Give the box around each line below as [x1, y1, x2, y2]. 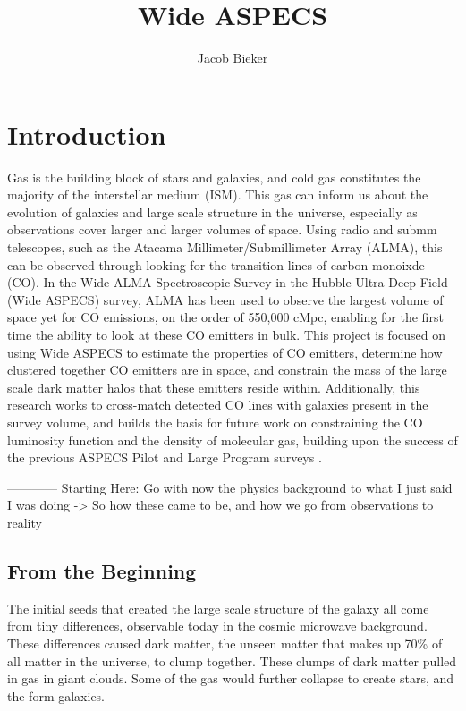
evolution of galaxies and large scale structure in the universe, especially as [7, 202, 418, 221]
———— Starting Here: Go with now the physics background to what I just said [7, 478, 453, 496]
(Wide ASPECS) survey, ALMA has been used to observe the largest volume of [7, 290, 444, 309]
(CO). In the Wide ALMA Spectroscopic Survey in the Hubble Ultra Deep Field [7, 273, 448, 292]
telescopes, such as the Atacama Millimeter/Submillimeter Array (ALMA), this [7, 238, 443, 257]
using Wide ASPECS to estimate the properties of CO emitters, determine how [7, 343, 443, 361]
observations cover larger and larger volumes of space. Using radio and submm [7, 220, 437, 239]
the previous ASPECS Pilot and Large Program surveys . [7, 448, 322, 467]
